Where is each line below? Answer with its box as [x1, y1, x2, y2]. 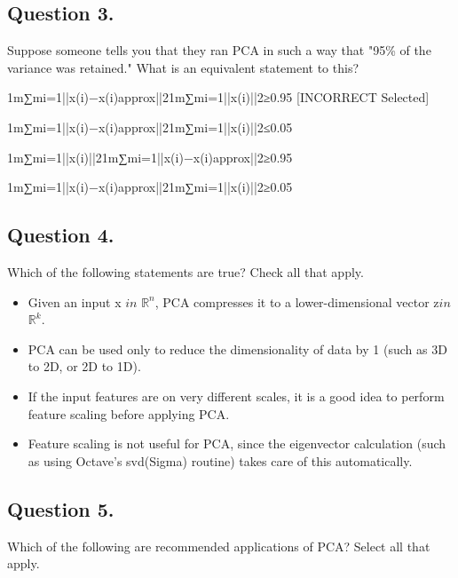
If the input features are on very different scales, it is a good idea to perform [28, 386, 445, 405]
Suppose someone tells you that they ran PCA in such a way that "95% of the [7, 41, 431, 59]
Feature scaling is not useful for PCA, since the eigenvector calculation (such [28, 434, 446, 453]
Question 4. [7, 221, 114, 249]
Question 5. [7, 495, 114, 522]
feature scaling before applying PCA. [28, 404, 230, 423]
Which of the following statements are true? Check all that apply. [7, 262, 364, 281]
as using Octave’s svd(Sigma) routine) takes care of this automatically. [28, 451, 413, 470]
